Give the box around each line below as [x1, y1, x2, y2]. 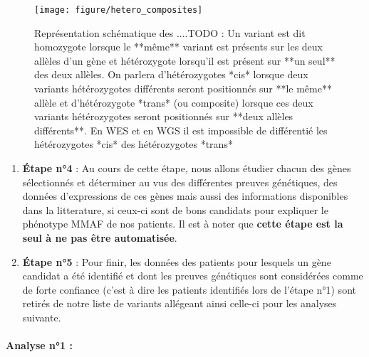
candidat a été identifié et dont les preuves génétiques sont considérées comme [22, 268, 363, 283]
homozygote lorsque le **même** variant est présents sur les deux [34, 39, 323, 54]
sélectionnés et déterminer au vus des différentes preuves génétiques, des [22, 174, 338, 189]
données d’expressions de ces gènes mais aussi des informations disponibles [22, 188, 348, 203]
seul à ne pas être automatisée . [22, 230, 177, 245]
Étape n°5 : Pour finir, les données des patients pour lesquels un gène [22, 254, 331, 269]
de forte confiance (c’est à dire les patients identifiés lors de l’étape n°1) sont [22, 282, 356, 297]
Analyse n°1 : [6, 338, 73, 353]
